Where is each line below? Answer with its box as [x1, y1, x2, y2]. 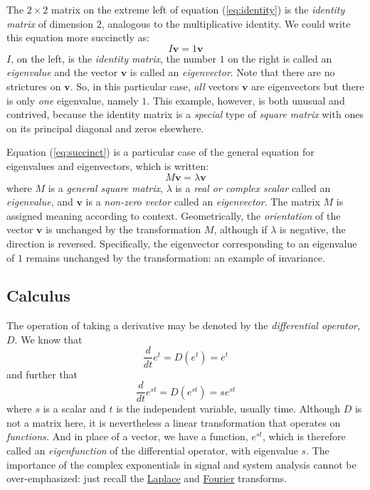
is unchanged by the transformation [46, 222, 201, 237]
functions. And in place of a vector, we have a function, [6, 429, 248, 444]
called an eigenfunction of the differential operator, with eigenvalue [6, 442, 298, 457]
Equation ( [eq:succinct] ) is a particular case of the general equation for [6, 144, 314, 159]
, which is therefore [262, 429, 346, 444]
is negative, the [280, 222, 346, 237]
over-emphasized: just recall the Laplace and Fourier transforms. [6, 471, 287, 486]
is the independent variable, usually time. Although [116, 401, 341, 416]
